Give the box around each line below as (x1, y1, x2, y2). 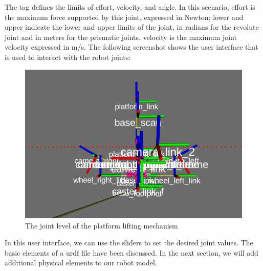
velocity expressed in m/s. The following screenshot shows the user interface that (5, 41, 258, 52)
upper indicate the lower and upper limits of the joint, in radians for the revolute (5, 22, 259, 32)
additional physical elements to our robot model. (5, 257, 157, 268)
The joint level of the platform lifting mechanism (25, 220, 178, 231)
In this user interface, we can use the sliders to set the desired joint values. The (5, 237, 253, 248)
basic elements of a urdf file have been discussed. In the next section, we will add (5, 247, 258, 258)
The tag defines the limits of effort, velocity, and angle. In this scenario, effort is (5, 2, 255, 12)
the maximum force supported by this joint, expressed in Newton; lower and (5, 11, 244, 22)
